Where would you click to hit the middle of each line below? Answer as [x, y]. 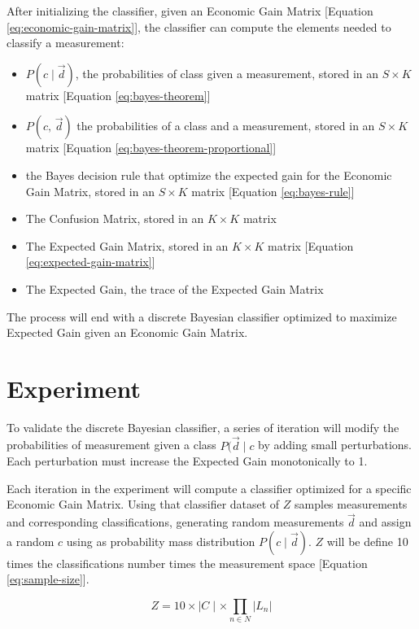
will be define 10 [367, 541]
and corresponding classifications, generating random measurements [175, 522]
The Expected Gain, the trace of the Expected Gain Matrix [175, 288]
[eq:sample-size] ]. [48, 579]
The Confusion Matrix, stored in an [115, 218]
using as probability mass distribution [161, 541]
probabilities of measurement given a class [111, 445]
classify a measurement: [65, 43]
